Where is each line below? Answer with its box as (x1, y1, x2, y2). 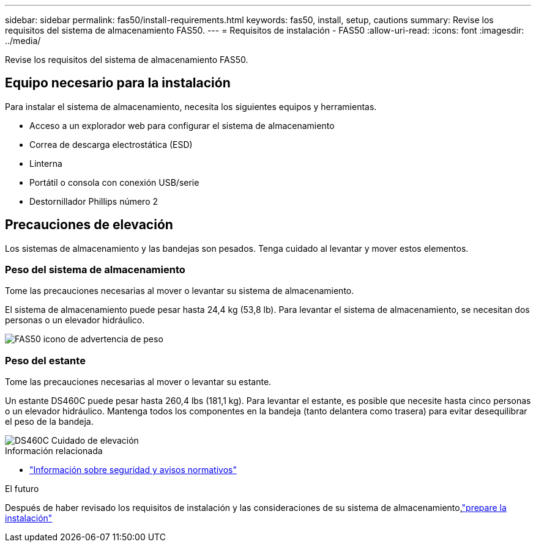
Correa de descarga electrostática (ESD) (29, 139, 193, 150)
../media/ (5, 35, 41, 46)
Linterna (29, 158, 62, 169)
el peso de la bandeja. (5, 416, 94, 427)
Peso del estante (5, 354, 86, 367)
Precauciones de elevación (5, 217, 173, 233)
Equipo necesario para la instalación (5, 75, 231, 91)
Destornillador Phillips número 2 (29, 196, 158, 207)
